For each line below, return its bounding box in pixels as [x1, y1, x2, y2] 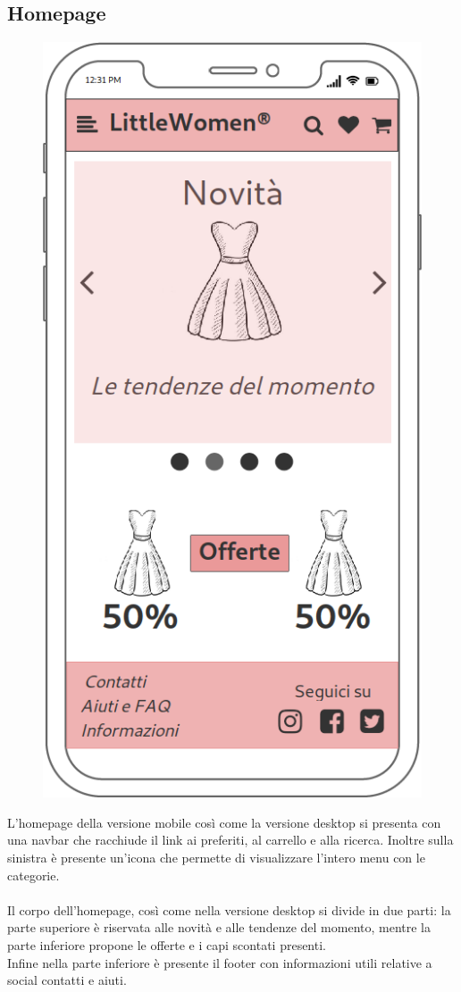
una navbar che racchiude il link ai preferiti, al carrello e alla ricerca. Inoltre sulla [7, 830, 454, 849]
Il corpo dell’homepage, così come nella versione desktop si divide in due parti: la [7, 900, 451, 919]
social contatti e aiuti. [7, 971, 127, 989]
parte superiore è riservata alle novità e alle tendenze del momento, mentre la [7, 918, 431, 937]
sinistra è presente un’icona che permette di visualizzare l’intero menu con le [7, 848, 425, 867]
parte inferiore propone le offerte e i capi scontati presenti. [7, 936, 326, 954]
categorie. [7, 865, 60, 884]
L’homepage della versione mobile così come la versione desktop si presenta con [7, 813, 441, 831]
